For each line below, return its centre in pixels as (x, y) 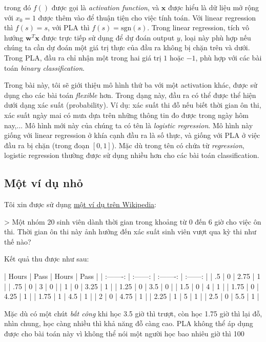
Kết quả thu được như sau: (47, 259)
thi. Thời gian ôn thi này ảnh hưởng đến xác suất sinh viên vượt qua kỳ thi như (130, 232)
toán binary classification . (44, 67)
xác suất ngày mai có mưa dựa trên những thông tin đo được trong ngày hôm (126, 115)
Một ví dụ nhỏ (44, 183)
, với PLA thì (68, 27)
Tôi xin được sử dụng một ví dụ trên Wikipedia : (80, 204)
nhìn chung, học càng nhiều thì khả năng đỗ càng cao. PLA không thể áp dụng (129, 323)
